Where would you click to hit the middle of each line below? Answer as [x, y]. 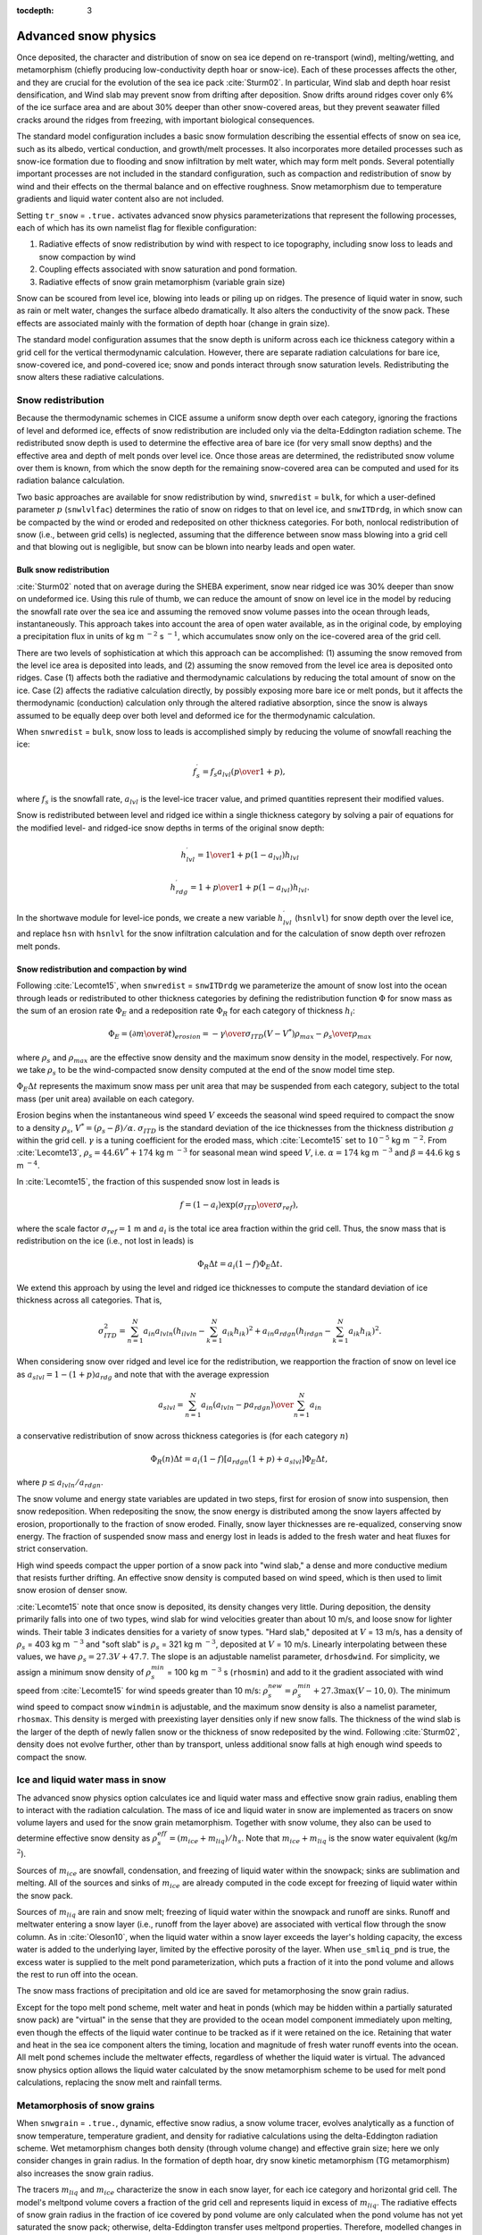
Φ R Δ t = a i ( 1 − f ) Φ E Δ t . [240, 1265]
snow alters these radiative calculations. [90, 377]
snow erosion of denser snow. [72, 1590]
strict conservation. [52, 1549]
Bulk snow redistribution [63, 570]
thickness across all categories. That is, [89, 1300]
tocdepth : [35, 10]
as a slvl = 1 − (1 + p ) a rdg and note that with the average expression [143, 1375]
